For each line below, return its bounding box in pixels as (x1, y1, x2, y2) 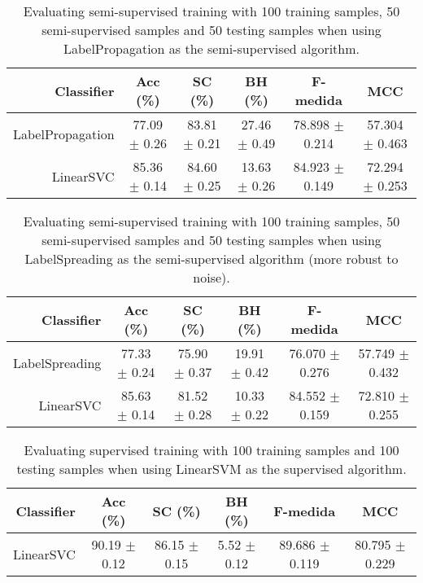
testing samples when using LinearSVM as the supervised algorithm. (16, 459, 407, 478)
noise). (193, 268, 230, 287)
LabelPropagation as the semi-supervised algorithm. (63, 39, 360, 58)
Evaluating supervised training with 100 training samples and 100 (24, 441, 399, 459)
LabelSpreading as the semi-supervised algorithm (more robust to (24, 249, 399, 268)
